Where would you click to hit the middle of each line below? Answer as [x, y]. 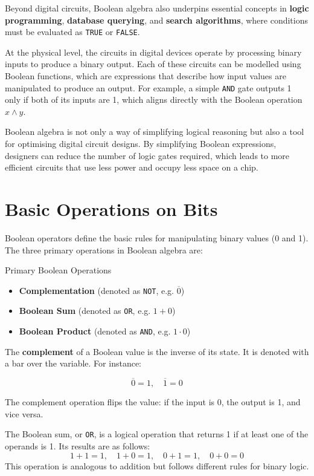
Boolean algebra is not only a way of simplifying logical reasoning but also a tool [155, 132]
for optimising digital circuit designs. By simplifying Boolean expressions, [141, 144]
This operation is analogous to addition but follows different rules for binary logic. [157, 465]
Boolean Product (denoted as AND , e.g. [95, 331]
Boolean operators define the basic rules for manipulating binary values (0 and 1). [157, 237]
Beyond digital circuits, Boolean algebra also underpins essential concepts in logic [157, 8]
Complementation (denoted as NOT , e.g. [97, 290]
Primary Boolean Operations [58, 270]
